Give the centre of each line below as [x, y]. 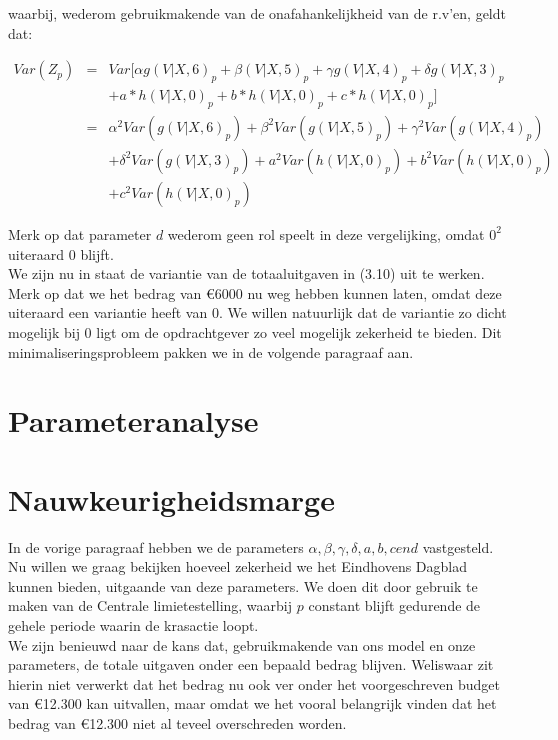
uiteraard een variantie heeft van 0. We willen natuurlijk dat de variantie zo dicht [257, 312]
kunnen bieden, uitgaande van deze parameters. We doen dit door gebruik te [243, 585]
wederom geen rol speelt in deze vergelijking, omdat [326, 233]
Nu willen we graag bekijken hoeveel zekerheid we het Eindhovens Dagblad [238, 566]
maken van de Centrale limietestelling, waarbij [150, 605]
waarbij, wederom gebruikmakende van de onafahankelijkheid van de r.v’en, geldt [257, 13]
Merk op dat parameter [80, 233]
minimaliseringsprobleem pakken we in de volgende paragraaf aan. [211, 351]
